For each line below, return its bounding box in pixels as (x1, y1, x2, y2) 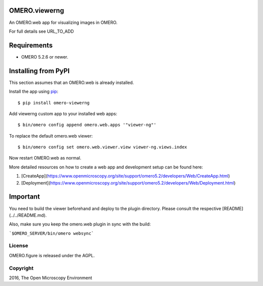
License (9, 242, 29, 249)
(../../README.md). (9, 212, 47, 218)
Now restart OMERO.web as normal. (9, 155, 81, 161)
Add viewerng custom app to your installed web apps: (9, 110, 117, 117)
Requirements (9, 41, 53, 49)
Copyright (9, 265, 34, 271)
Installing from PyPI (9, 66, 70, 75)
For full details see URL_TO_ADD (9, 28, 74, 34)
